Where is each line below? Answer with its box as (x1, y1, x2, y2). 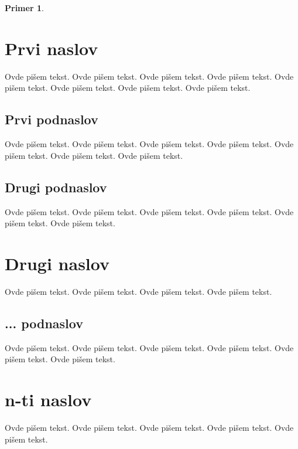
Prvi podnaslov (5, 110, 98, 128)
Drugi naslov (5, 251, 110, 275)
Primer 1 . (5, 2, 44, 13)
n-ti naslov (5, 387, 92, 411)
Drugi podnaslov (5, 178, 107, 196)
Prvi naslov (5, 36, 98, 60)
